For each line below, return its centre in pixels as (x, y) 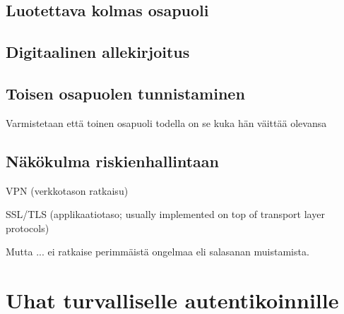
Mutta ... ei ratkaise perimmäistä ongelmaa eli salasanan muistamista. (158, 252)
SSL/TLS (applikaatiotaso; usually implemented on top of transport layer (165, 214)
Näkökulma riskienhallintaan (112, 161)
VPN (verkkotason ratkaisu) (67, 190)
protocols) (28, 228)
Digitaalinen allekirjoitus (98, 52)
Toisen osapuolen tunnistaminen (125, 93)
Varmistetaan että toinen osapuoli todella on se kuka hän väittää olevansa (166, 122)
